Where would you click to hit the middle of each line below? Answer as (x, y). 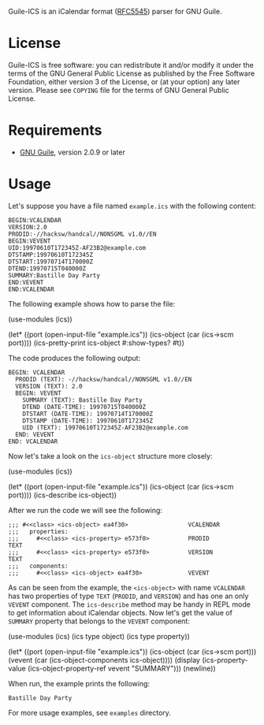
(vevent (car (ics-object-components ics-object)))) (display (104, 660)
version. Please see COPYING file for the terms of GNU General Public (119, 90)
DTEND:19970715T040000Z (47, 268)
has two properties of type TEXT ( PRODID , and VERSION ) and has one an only (128, 596)
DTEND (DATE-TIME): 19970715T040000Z (84, 407)
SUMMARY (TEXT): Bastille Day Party (83, 400)
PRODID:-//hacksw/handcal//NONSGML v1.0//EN (82, 234)
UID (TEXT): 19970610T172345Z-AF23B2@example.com (106, 428)
